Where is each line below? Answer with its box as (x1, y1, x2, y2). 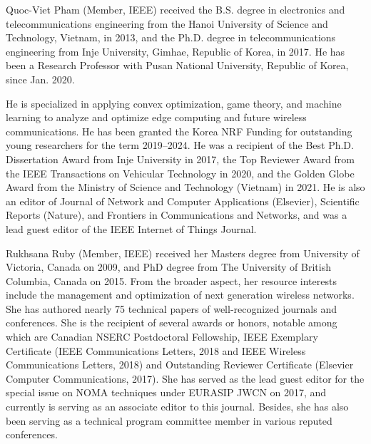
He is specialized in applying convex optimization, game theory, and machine (6, 95, 342, 110)
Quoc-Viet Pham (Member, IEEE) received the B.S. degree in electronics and (6, 2, 345, 16)
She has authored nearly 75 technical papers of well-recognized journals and (6, 301, 337, 316)
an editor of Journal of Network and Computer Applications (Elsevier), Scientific (6, 193, 360, 208)
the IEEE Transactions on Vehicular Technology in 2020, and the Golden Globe (6, 165, 355, 180)
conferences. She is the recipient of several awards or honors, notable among (6, 315, 337, 330)
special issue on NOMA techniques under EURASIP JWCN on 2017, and (6, 385, 327, 400)
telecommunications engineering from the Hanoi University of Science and (6, 16, 328, 31)
